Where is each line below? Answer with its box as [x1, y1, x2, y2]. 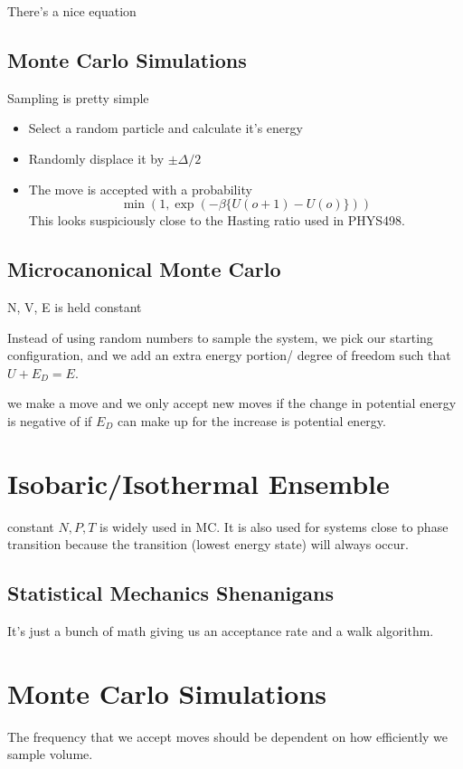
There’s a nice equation [7, 2, 137, 20]
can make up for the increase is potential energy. [117, 411, 386, 430]
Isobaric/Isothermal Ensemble [7, 464, 390, 501]
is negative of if [7, 411, 92, 430]
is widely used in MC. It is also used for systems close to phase [99, 517, 449, 536]
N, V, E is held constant [7, 297, 142, 316]
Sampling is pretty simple [7, 88, 149, 107]
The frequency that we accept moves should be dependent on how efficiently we [7, 726, 449, 745]
